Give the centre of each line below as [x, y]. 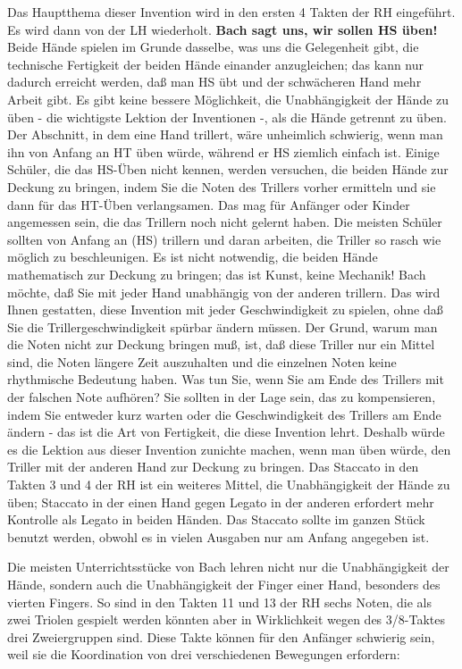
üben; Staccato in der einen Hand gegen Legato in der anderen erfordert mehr [221, 502]
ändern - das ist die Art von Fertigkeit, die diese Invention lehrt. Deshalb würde [226, 432]
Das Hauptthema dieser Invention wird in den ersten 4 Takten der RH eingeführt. [231, 12]
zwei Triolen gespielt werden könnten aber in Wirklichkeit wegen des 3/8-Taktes [226, 619]
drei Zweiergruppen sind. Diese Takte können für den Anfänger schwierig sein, [221, 636]
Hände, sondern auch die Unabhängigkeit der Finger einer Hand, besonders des [224, 584]
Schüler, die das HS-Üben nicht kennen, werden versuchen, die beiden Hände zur [228, 169]
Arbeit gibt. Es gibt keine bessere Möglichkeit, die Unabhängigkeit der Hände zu [228, 99]
